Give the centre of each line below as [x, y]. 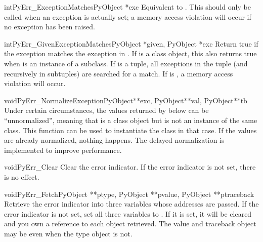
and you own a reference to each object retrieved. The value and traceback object [130, 224]
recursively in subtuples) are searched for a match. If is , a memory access [119, 73]
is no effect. [22, 176]
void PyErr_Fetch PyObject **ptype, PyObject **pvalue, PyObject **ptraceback [129, 194]
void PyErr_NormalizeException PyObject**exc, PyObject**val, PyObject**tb [126, 100]
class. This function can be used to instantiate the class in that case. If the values [130, 130]
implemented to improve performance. [63, 150]
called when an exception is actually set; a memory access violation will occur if [128, 16]
